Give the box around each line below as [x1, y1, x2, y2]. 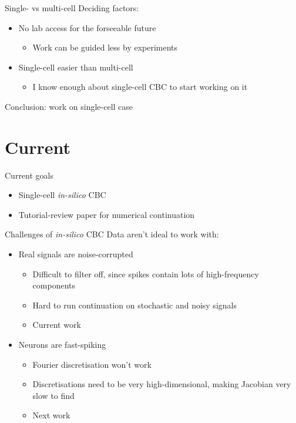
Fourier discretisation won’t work [32, 358, 152, 370]
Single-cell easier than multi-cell [18, 61, 133, 73]
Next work [32, 409, 70, 421]
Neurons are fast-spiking [18, 338, 106, 351]
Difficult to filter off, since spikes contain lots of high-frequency [32, 267, 259, 280]
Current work [32, 318, 81, 331]
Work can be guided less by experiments [32, 41, 178, 53]
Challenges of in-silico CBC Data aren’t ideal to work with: [5, 228, 219, 240]
